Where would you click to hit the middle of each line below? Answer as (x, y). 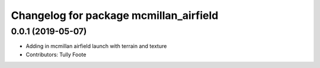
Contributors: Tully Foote (56, 54)
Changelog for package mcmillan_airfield (115, 15)
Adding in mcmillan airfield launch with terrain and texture (96, 46)
